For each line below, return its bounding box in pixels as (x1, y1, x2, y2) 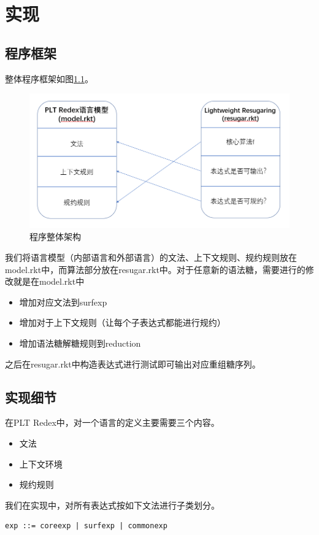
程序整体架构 (29, 230, 81, 243)
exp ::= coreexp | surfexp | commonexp (5, 522, 167, 531)
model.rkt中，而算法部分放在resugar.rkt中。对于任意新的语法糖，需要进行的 (5, 263, 306, 275)
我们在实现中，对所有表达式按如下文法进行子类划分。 (5, 498, 220, 511)
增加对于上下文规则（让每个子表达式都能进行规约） (19, 316, 226, 329)
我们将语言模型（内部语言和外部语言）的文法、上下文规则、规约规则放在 (5, 251, 297, 264)
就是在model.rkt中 (13, 275, 85, 288)
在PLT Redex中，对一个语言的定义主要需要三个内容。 (5, 416, 220, 429)
